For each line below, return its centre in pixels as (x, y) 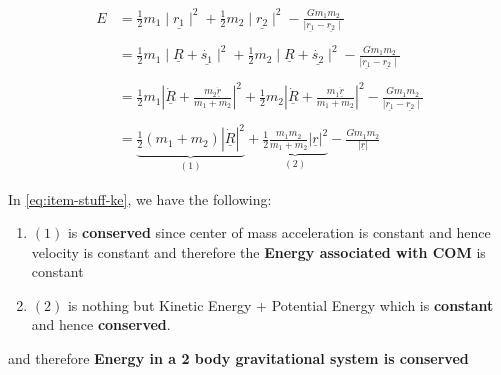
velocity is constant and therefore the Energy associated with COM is (258, 251)
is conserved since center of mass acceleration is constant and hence (279, 232)
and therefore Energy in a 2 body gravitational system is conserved (238, 358)
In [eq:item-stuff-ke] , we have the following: (140, 198)
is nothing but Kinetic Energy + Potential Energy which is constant (280, 304)
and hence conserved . (101, 324)
